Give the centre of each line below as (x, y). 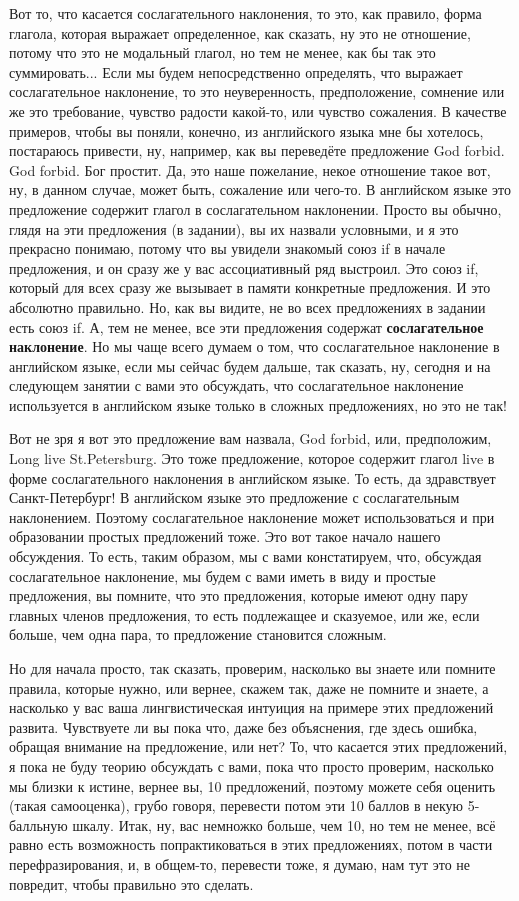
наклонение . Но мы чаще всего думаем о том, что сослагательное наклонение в (254, 346)
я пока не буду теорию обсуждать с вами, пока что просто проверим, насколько (251, 765)
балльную (38, 824)
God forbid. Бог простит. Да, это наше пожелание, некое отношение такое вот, (250, 169)
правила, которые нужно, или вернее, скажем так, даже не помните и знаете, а (249, 687)
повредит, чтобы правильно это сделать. (131, 883)
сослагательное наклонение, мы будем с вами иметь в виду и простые (222, 575)
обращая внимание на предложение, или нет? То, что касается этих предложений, (258, 746)
